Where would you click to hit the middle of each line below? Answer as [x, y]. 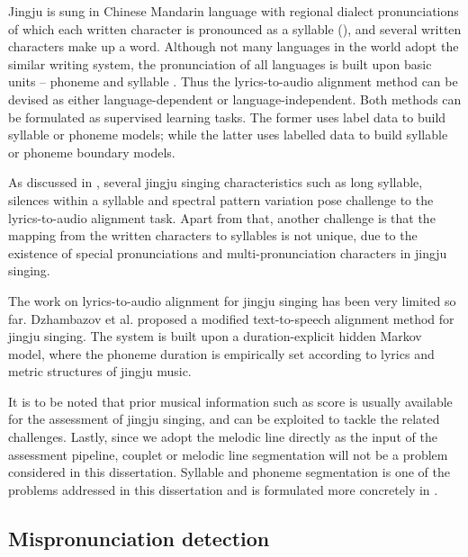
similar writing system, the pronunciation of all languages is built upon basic [220, 63]
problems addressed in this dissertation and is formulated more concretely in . [223, 489]
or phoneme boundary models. [92, 152]
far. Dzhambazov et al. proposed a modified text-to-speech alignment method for [231, 318]
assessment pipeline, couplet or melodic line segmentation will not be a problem [228, 454]
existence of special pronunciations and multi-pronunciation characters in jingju [228, 252]
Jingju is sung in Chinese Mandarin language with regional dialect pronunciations [234, 11]
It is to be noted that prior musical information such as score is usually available [230, 401]
